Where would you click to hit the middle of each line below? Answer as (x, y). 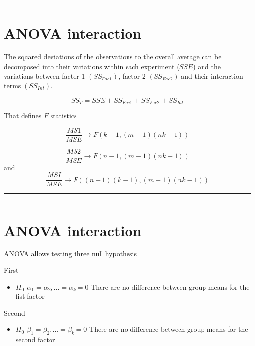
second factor (35, 339)
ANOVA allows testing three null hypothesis (71, 253)
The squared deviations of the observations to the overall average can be (113, 57)
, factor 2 (132, 76)
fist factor (30, 296)
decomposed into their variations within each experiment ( (92, 66)
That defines (23, 115)
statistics (64, 115)
